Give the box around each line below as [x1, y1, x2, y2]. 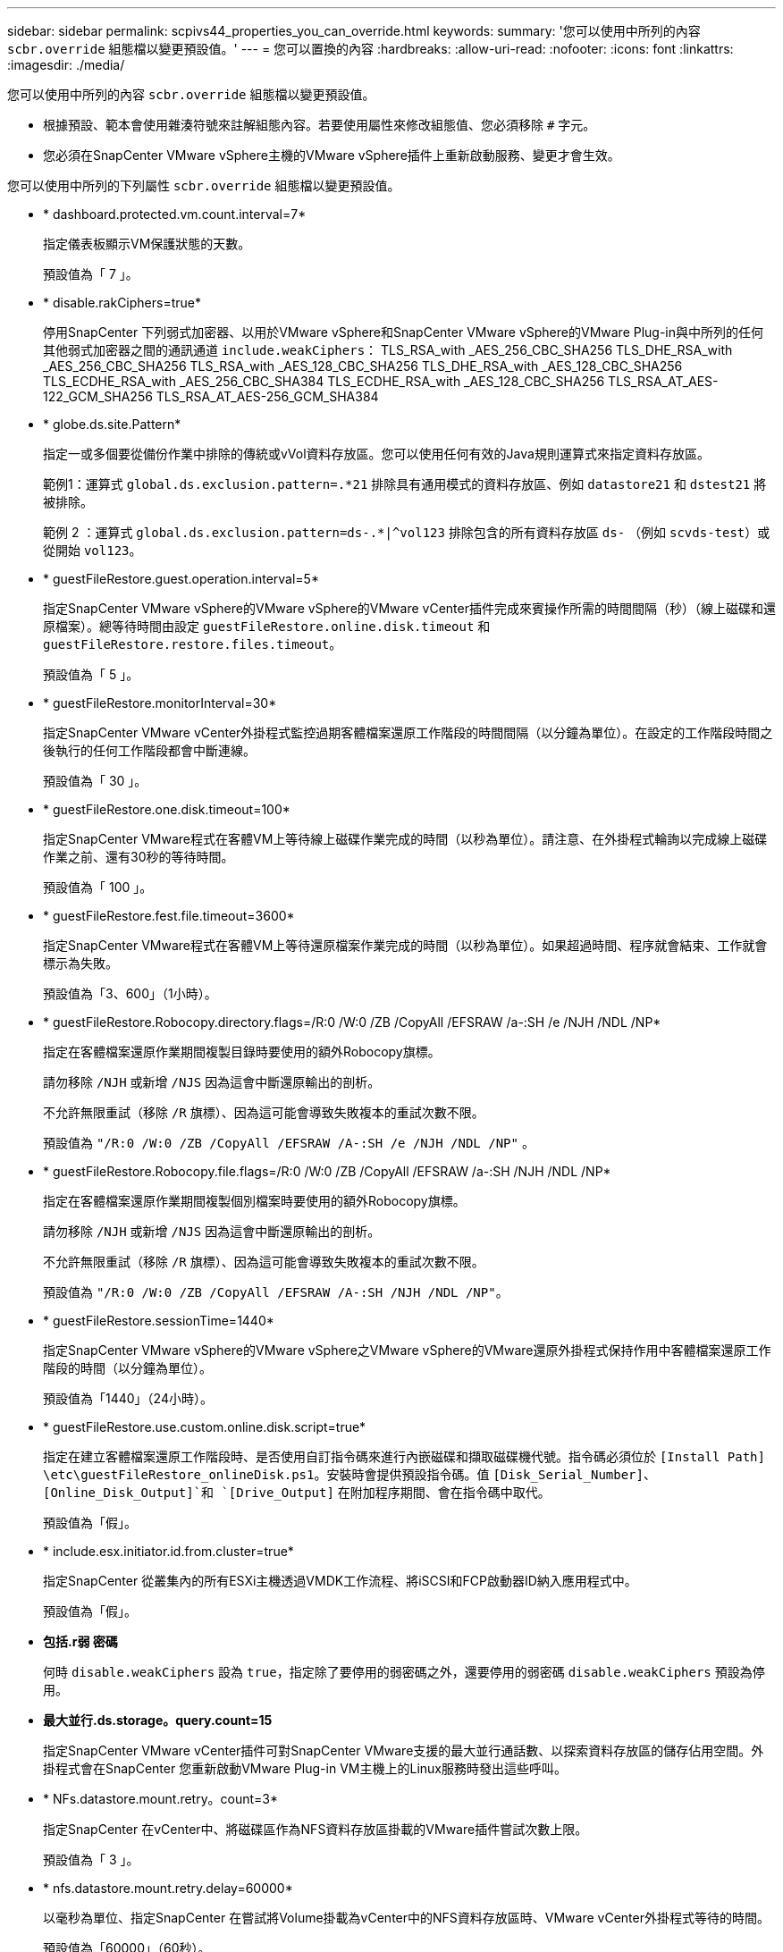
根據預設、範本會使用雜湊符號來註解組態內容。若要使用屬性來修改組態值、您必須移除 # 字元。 [43, 117, 596, 132]
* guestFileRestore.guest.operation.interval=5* [43, 571, 319, 586]
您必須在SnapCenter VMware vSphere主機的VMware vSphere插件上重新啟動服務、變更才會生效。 [43, 147, 620, 163]
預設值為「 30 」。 [43, 773, 147, 788]
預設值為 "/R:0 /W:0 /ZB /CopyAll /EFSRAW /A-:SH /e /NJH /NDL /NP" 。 [43, 1135, 535, 1150]
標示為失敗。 [43, 955, 118, 971]
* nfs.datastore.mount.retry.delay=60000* [43, 1880, 293, 1896]
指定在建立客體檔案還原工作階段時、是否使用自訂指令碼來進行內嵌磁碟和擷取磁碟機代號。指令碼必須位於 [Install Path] [43, 1449, 765, 1464]
